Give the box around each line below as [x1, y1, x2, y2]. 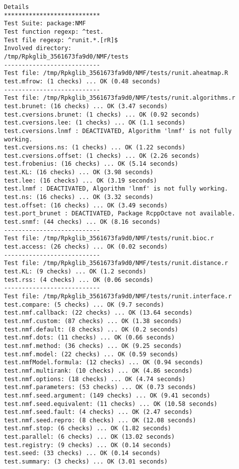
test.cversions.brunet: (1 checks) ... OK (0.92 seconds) [4, 111, 200, 118]
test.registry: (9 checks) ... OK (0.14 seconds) [4, 441, 171, 449]
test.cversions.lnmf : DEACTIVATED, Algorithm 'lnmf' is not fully [4, 127, 232, 134]
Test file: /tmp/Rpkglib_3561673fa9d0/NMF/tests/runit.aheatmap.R [4, 69, 229, 77]
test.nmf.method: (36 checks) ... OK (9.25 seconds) [4, 342, 182, 349]
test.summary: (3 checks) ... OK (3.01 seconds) [4, 458, 168, 466]
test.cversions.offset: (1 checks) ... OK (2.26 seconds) [4, 152, 200, 159]
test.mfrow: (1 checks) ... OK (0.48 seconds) [4, 77, 160, 85]
